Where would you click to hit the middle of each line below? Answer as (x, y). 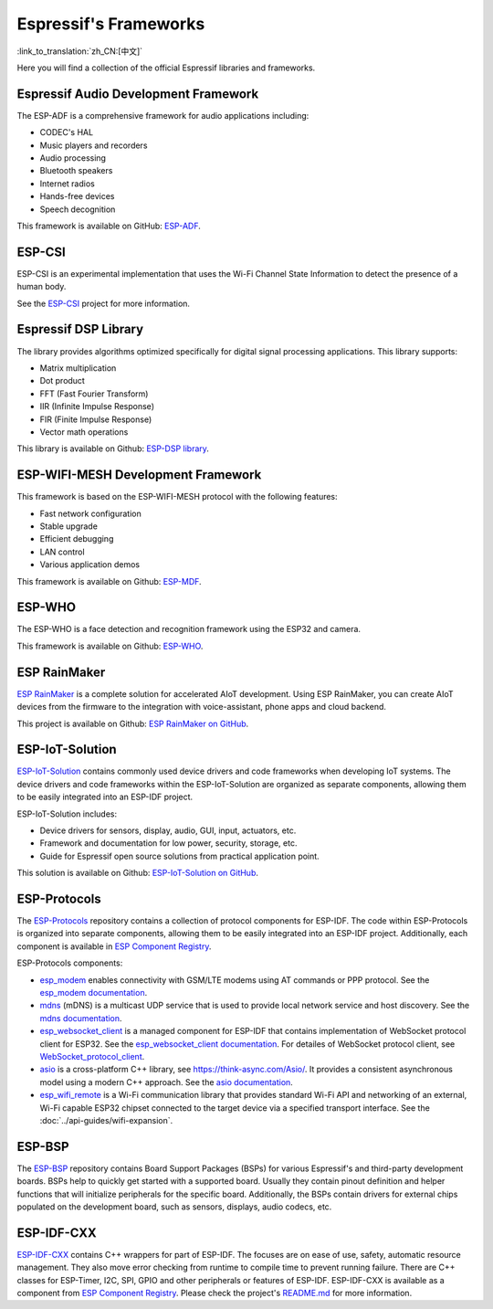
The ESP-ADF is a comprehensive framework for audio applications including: (163, 115)
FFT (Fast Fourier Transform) (94, 394)
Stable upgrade (68, 526)
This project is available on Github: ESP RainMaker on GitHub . (133, 723)
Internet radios (67, 184)
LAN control (63, 552)
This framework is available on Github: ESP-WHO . (110, 646)
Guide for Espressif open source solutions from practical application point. (179, 856)
